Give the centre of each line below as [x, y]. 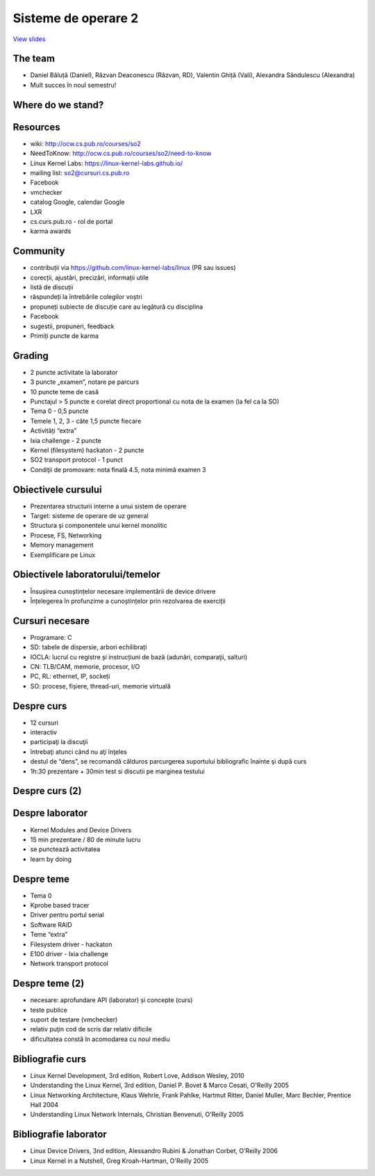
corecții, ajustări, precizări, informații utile [90, 277]
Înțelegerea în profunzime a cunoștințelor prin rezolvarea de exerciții [128, 601]
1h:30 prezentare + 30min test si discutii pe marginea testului [117, 771]
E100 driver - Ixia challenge [69, 953]
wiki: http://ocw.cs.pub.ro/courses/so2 [86, 143]
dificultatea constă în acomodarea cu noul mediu [100, 1039]
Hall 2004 [44, 1104]
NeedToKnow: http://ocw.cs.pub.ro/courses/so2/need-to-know [121, 154]
